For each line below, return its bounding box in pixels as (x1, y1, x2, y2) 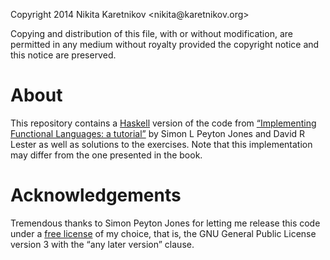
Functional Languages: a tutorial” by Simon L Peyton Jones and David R (10, 127, 306, 139)
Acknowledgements (10, 184, 182, 207)
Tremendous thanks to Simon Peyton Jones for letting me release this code (10, 217, 321, 229)
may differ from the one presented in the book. (10, 149, 203, 161)
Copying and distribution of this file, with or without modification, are (10, 28, 293, 39)
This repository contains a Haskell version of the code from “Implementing (10, 117, 317, 129)
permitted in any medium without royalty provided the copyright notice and (10, 39, 320, 50)
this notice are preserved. (10, 49, 117, 61)
